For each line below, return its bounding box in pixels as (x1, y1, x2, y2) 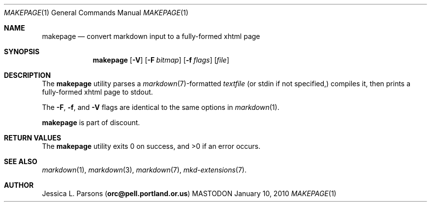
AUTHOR (4, 181, 34, 189)
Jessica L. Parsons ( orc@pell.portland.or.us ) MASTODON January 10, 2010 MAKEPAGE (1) (42, 189, 337, 198)
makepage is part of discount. (42, 118, 140, 127)
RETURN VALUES (4, 134, 62, 142)
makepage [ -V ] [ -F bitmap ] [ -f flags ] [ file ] (92, 56, 229, 64)
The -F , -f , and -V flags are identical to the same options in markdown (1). (42, 103, 279, 111)
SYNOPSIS (4, 47, 40, 56)
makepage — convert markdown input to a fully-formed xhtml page (42, 32, 260, 40)
